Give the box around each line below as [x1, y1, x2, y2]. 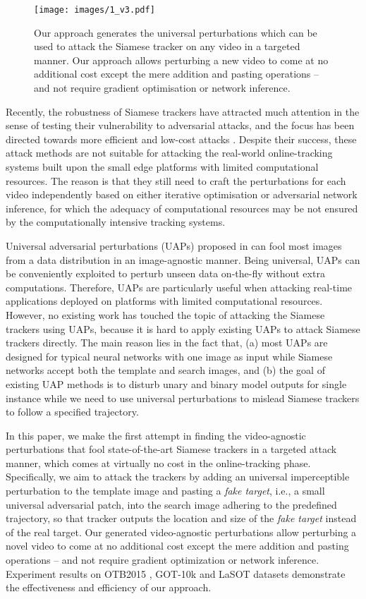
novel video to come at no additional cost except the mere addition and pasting [6, 538, 349, 553]
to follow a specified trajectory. [6, 404, 139, 419]
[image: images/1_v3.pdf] [34, 5, 155, 15]
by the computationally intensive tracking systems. [6, 214, 226, 229]
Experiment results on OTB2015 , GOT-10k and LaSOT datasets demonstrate [6, 566, 346, 581]
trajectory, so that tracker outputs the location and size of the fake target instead [6, 511, 357, 526]
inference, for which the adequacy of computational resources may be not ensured [6, 200, 358, 215]
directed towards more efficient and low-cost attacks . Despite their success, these [6, 131, 357, 146]
